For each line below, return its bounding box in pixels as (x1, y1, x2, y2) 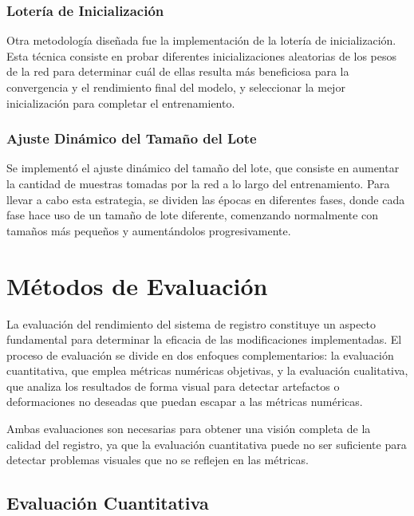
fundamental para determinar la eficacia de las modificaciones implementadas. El (6, 331, 402, 348)
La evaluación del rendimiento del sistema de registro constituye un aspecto (6, 315, 377, 332)
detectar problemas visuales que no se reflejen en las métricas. (6, 451, 309, 468)
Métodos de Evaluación (6, 269, 268, 301)
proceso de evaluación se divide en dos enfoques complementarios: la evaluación (6, 346, 394, 363)
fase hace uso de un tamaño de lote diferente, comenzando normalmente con (6, 207, 379, 223)
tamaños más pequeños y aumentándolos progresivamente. (6, 222, 291, 238)
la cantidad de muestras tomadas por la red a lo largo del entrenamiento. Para (6, 175, 390, 191)
